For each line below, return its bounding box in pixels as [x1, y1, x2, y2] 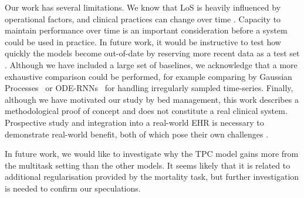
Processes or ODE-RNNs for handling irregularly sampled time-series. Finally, [5, 82, 293, 94]
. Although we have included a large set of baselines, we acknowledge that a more [5, 58, 298, 71]
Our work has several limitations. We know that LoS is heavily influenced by [5, 1, 281, 13]
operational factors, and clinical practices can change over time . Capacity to [5, 12, 281, 25]
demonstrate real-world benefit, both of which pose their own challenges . [5, 127, 269, 140]
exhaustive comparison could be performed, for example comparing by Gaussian [5, 70, 292, 82]
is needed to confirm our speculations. [5, 182, 141, 194]
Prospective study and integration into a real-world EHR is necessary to [5, 116, 264, 128]
